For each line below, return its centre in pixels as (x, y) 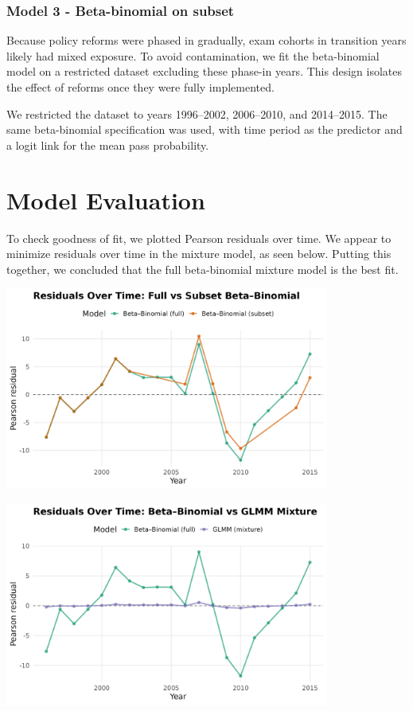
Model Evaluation (106, 199)
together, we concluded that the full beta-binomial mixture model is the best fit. (203, 269)
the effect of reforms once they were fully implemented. (140, 87)
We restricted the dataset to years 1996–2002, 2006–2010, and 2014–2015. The (197, 113)
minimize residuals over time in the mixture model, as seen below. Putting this (199, 254)
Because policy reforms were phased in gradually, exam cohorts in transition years (206, 40)
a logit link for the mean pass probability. (108, 145)
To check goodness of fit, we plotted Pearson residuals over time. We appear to (199, 238)
